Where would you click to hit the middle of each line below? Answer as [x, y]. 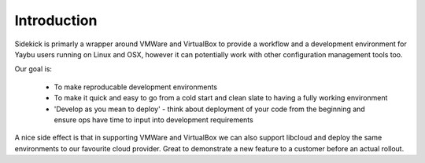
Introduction [56, 20]
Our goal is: [33, 69]
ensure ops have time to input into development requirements [153, 120]
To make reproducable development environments [136, 87]
